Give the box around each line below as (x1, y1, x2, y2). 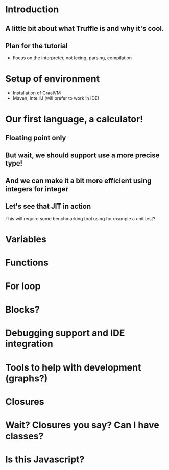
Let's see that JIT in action (5, 202, 91, 211)
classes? (5, 431, 44, 442)
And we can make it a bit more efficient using (5, 176, 152, 185)
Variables (5, 233, 47, 245)
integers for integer (5, 185, 69, 193)
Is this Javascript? (5, 454, 85, 465)
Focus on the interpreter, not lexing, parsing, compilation (12, 55, 132, 61)
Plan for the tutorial (5, 41, 68, 50)
